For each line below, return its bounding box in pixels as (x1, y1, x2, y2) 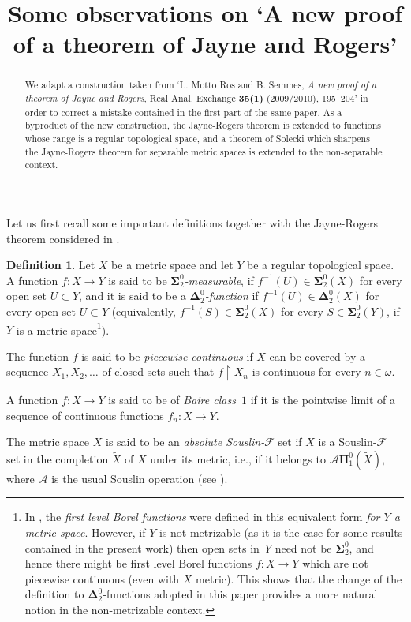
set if (278, 433, 302, 450)
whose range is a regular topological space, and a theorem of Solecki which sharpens (24, 131, 370, 144)
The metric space (6, 433, 90, 450)
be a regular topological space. (247, 257, 394, 273)
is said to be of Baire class (108, 392, 236, 408)
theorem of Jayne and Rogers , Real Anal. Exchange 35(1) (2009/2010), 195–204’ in (24, 92, 368, 106)
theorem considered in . (6, 230, 120, 246)
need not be (275, 539, 332, 556)
